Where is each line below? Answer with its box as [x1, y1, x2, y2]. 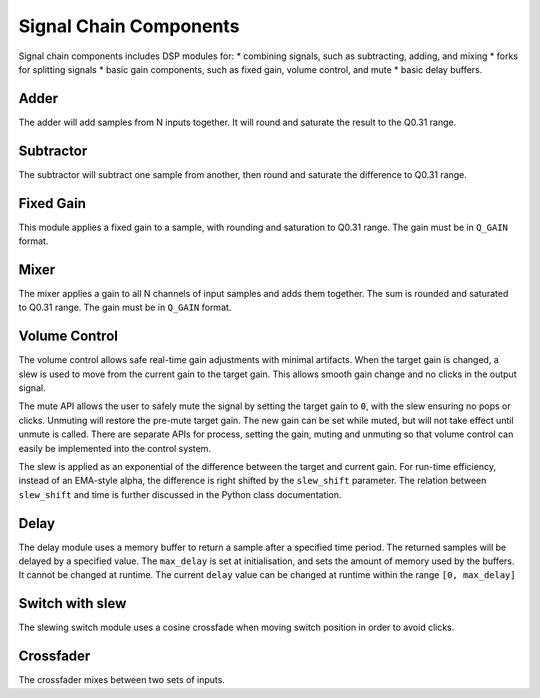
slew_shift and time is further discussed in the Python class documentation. [18, 488, 342, 500]
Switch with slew [18, 595, 127, 612]
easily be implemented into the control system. [18, 442, 212, 454]
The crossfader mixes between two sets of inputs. [18, 674, 225, 686]
